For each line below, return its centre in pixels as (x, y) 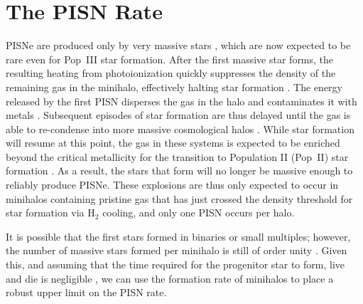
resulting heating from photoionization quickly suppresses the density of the (171, 73)
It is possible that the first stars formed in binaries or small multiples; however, (178, 236)
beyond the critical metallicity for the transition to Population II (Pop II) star (177, 156)
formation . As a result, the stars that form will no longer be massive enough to (179, 171)
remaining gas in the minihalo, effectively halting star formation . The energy (174, 87)
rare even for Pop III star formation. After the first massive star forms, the (170, 59)
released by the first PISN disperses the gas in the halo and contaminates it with (181, 101)
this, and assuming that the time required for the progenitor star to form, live (175, 264)
